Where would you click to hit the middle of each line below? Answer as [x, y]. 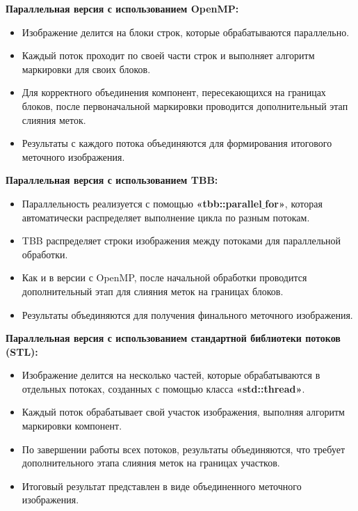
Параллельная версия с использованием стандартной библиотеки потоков [173, 338]
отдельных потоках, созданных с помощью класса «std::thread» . [163, 388]
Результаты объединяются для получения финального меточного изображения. [187, 314]
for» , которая [294, 203]
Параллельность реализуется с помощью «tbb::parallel [142, 203]
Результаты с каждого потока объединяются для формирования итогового [177, 143]
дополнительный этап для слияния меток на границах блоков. [153, 291]
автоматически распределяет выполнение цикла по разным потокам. [166, 217]
